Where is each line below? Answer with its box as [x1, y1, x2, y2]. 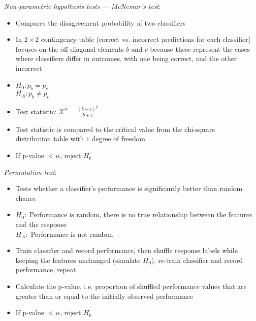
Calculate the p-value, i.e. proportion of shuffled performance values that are [15, 281, 247, 291]
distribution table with [15, 133, 84, 144]
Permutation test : [4, 166, 57, 177]
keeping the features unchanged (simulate [15, 255, 141, 265]
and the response [15, 219, 67, 229]
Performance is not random [31, 228, 113, 239]
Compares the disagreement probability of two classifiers [15, 17, 186, 28]
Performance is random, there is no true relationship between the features [30, 209, 252, 220]
